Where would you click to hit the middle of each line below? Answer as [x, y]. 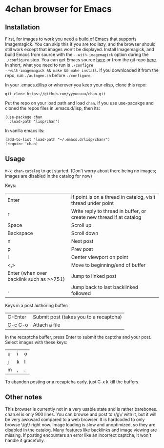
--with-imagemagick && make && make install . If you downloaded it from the [82, 70]
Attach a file [47, 325]
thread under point [92, 203]
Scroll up [81, 225]
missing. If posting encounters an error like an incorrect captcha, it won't [78, 435]
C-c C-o [18, 325]
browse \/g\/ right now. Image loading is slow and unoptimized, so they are [80, 424]
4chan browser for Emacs [59, 9]
